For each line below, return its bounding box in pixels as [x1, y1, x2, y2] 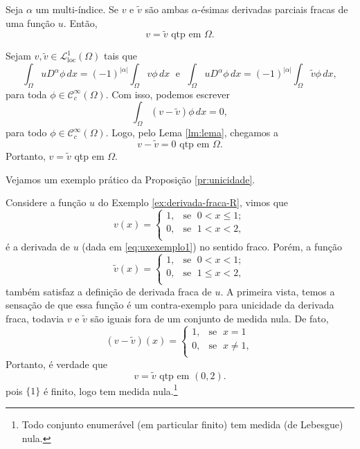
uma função [6, 15, 55, 30]
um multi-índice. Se [35, 2, 118, 16]
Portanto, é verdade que [6, 356, 107, 371]
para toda [6, 86, 47, 101]
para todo [6, 125, 47, 140]
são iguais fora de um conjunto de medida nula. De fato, [90, 311, 329, 325]
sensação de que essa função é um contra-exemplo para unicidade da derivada [6, 297, 334, 312]
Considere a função [6, 195, 87, 210]
